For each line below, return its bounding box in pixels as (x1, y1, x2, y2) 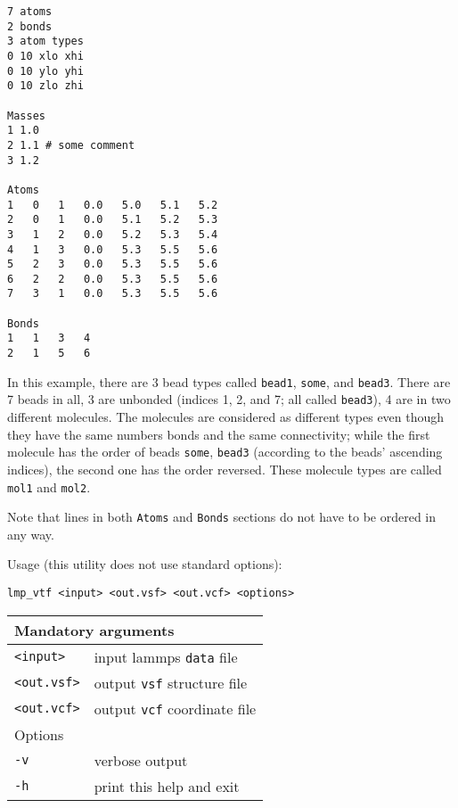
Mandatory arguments (14, 619, 175, 640)
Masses (7, 109, 45, 122)
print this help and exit (94, 775, 240, 796)
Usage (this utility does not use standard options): (7, 555, 282, 573)
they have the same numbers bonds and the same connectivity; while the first (7, 425, 430, 443)
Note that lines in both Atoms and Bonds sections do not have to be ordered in (7, 507, 437, 526)
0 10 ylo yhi (7, 64, 84, 78)
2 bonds (7, 20, 53, 33)
